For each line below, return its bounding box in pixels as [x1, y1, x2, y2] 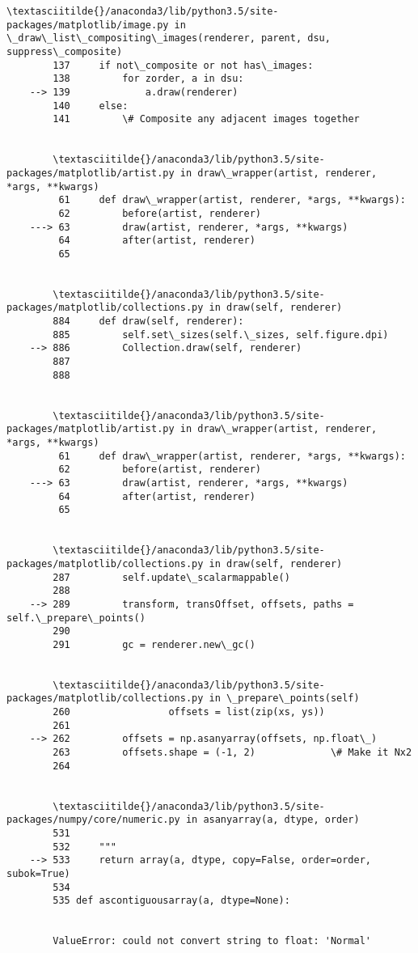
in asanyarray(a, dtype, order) [185, 814, 360, 826]
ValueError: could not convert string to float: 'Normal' [53, 935, 372, 947]
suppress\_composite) [6, 45, 123, 57]
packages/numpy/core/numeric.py [6, 814, 180, 826]
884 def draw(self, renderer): [53, 316, 244, 328]
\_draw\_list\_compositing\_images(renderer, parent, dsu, [6, 32, 331, 44]
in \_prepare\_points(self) [209, 693, 360, 705]
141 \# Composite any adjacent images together [53, 113, 360, 125]
